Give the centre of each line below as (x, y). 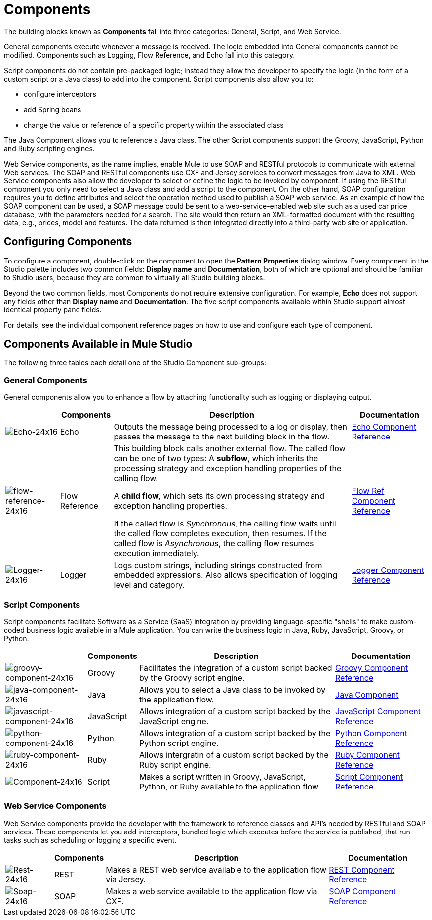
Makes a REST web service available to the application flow (216, 869)
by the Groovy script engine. (192, 678)
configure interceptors (60, 94)
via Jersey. (126, 879)
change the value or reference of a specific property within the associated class (154, 125)
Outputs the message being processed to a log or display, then (231, 427)
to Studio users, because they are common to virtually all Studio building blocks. (135, 277)
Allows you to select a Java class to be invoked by (232, 689)
